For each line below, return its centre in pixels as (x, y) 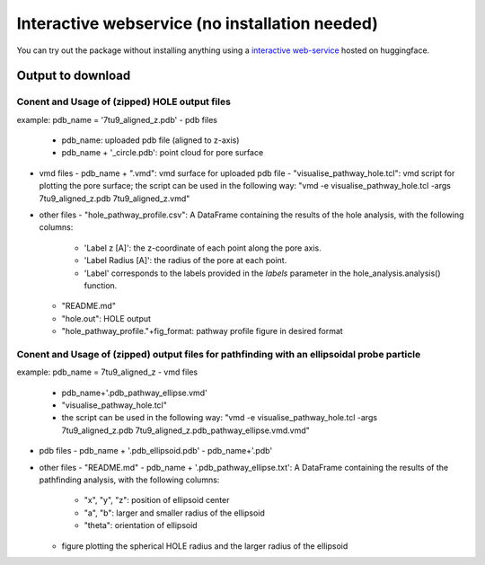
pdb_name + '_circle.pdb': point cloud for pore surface (163, 153)
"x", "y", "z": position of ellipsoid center (157, 500)
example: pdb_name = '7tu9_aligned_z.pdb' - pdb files (117, 119)
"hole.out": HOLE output (106, 318)
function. (101, 286)
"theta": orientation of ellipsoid (141, 525)
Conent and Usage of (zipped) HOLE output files (123, 102)
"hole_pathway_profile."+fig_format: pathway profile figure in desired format (202, 331)
